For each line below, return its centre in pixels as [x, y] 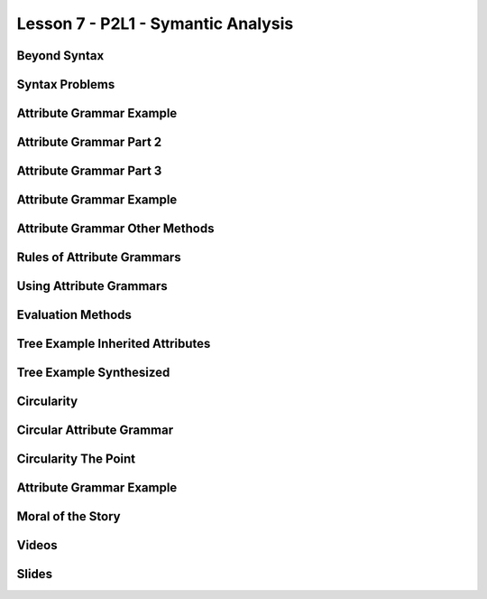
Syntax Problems [66, 84]
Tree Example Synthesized [93, 373]
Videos [37, 545]
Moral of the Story [69, 516]
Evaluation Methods [74, 315]
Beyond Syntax [60, 56]
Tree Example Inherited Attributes [114, 344]
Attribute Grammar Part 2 [89, 142]
